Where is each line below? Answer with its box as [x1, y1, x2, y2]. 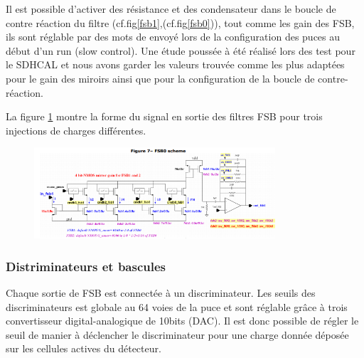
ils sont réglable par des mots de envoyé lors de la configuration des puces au [6, 29, 341, 44]
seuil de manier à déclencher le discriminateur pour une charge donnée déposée [6, 327, 349, 342]
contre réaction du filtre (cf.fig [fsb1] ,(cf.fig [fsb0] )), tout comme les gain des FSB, [6, 15, 355, 30]
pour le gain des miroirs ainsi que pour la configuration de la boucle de [6, 70, 315, 85]
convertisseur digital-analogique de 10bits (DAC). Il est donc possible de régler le [6, 313, 359, 328]
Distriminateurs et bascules [6, 257, 166, 275]
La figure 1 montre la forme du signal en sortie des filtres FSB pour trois [6, 109, 323, 124]
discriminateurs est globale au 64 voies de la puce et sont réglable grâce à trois [6, 299, 348, 314]
